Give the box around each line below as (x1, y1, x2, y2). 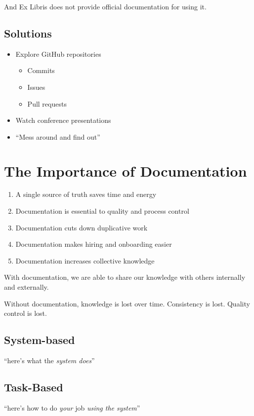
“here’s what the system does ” (4, 355, 95, 366)
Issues (27, 81, 45, 92)
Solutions (4, 25, 52, 40)
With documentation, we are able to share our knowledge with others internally (4, 272, 246, 282)
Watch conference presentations (15, 115, 111, 125)
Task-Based (4, 379, 63, 395)
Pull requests (27, 98, 67, 109)
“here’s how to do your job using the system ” (4, 402, 140, 413)
